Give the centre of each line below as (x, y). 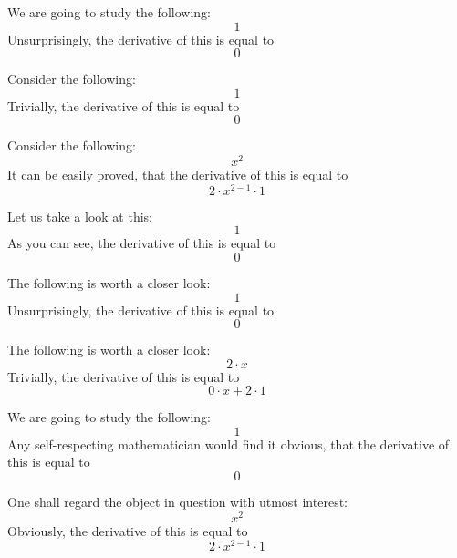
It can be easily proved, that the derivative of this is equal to (178, 175)
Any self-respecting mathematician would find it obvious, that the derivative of (228, 444)
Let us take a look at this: (80, 216)
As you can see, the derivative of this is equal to (142, 243)
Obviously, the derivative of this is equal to (128, 530)
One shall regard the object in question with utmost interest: (177, 502)
